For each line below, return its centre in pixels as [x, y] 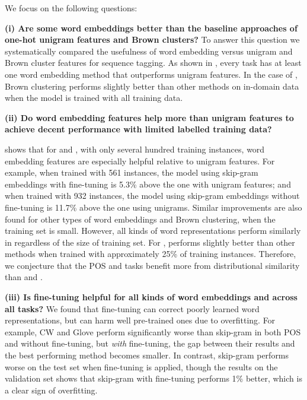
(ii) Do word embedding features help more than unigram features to [149, 117]
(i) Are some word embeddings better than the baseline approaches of [151, 28]
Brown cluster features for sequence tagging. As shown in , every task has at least [153, 63]
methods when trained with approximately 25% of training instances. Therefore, [151, 254]
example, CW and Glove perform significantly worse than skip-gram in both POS [153, 331]
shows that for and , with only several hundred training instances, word [135, 149]
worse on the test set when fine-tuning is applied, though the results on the [141, 366]
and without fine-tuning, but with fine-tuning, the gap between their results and [150, 343]
